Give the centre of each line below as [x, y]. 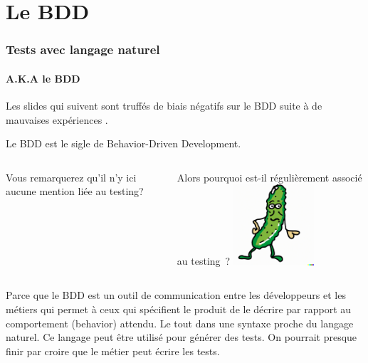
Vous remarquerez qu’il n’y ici [71, 177]
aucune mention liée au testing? [75, 191]
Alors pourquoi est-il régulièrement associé [269, 177]
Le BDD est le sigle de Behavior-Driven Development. [123, 143]
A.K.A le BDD [43, 78]
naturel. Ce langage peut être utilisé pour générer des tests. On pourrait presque [182, 337]
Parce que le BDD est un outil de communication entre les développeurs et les [176, 295]
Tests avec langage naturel [83, 49]
